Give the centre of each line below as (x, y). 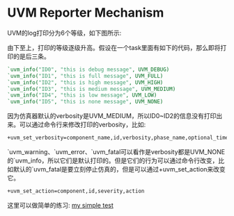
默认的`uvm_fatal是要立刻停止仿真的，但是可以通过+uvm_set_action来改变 (119, 169)
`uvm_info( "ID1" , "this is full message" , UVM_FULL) (85, 76)
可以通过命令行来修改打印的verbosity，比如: (83, 125)
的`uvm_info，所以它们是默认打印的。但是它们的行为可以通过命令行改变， (113, 160)
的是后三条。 (31, 56)
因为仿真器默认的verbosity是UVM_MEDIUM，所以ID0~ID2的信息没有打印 (112, 116)
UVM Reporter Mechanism (86, 13)
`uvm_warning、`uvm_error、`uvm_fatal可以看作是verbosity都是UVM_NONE (116, 152)
